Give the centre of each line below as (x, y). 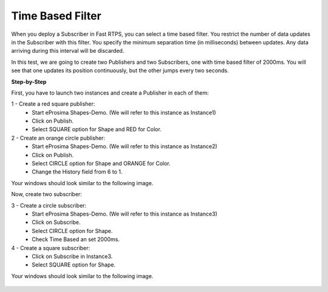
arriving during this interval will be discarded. (68, 51)
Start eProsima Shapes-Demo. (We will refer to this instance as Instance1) (124, 112)
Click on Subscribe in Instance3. (72, 256)
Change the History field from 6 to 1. (77, 172)
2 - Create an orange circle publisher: (58, 138)
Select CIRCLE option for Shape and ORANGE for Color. (101, 163)
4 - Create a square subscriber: (51, 248)
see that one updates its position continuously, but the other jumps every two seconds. (120, 70)
